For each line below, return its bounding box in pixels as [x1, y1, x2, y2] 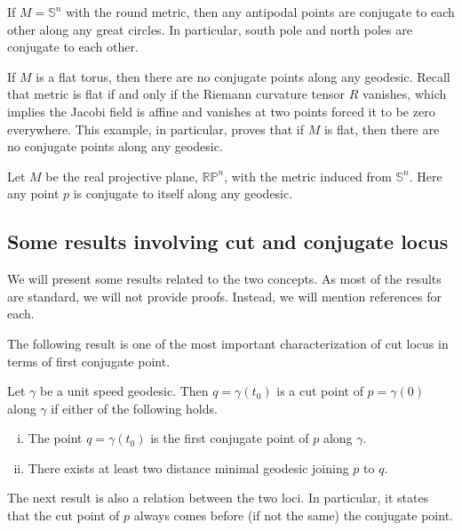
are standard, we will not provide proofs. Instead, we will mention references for [7, 286, 442, 305]
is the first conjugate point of [150, 429, 309, 447]
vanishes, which [362, 84, 447, 103]
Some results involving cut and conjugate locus [7, 228, 449, 255]
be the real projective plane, [45, 166, 198, 185]
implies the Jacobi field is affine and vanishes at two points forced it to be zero [7, 101, 435, 120]
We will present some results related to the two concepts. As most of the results [7, 270, 442, 288]
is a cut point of [276, 382, 363, 400]
